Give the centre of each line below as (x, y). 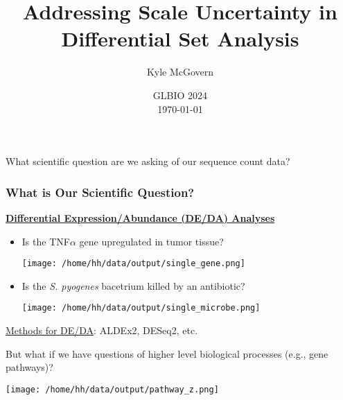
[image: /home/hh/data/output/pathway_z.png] (112, 389)
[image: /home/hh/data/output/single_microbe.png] (141, 308)
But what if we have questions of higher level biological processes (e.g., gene (167, 353)
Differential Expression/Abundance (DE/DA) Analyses (140, 217)
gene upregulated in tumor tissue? (151, 241)
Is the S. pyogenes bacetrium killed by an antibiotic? (133, 285)
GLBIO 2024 (180, 95)
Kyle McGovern (180, 72)
